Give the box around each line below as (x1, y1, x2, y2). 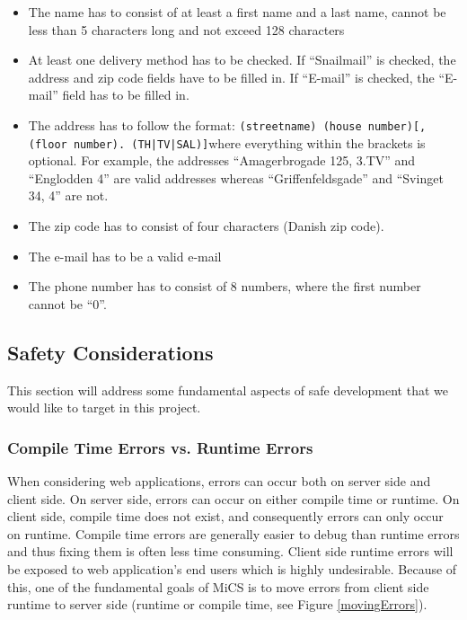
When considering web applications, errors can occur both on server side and (7, 472, 431, 491)
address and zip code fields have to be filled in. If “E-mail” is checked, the (28, 67, 435, 86)
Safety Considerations (7, 338, 214, 366)
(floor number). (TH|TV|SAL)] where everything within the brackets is (28, 133, 426, 152)
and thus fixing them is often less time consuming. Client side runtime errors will (7, 542, 454, 561)
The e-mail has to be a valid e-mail (28, 246, 222, 265)
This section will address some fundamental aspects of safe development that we (7, 380, 448, 399)
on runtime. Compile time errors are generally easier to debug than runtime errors (7, 524, 460, 543)
